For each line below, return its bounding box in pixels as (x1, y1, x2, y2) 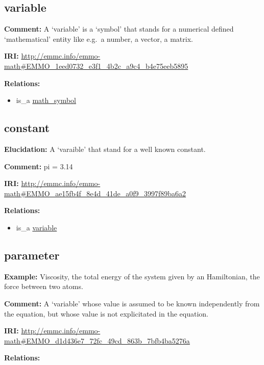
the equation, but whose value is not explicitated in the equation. (4, 308, 208, 319)
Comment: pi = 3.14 (4, 161, 73, 171)
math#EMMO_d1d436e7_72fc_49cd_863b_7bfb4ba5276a (4, 335, 190, 346)
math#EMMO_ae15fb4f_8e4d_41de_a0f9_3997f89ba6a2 (4, 188, 186, 198)
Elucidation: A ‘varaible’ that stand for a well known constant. (4, 143, 206, 154)
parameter (4, 247, 60, 263)
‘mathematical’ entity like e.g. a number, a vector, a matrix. (4, 33, 193, 44)
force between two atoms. (4, 281, 83, 292)
